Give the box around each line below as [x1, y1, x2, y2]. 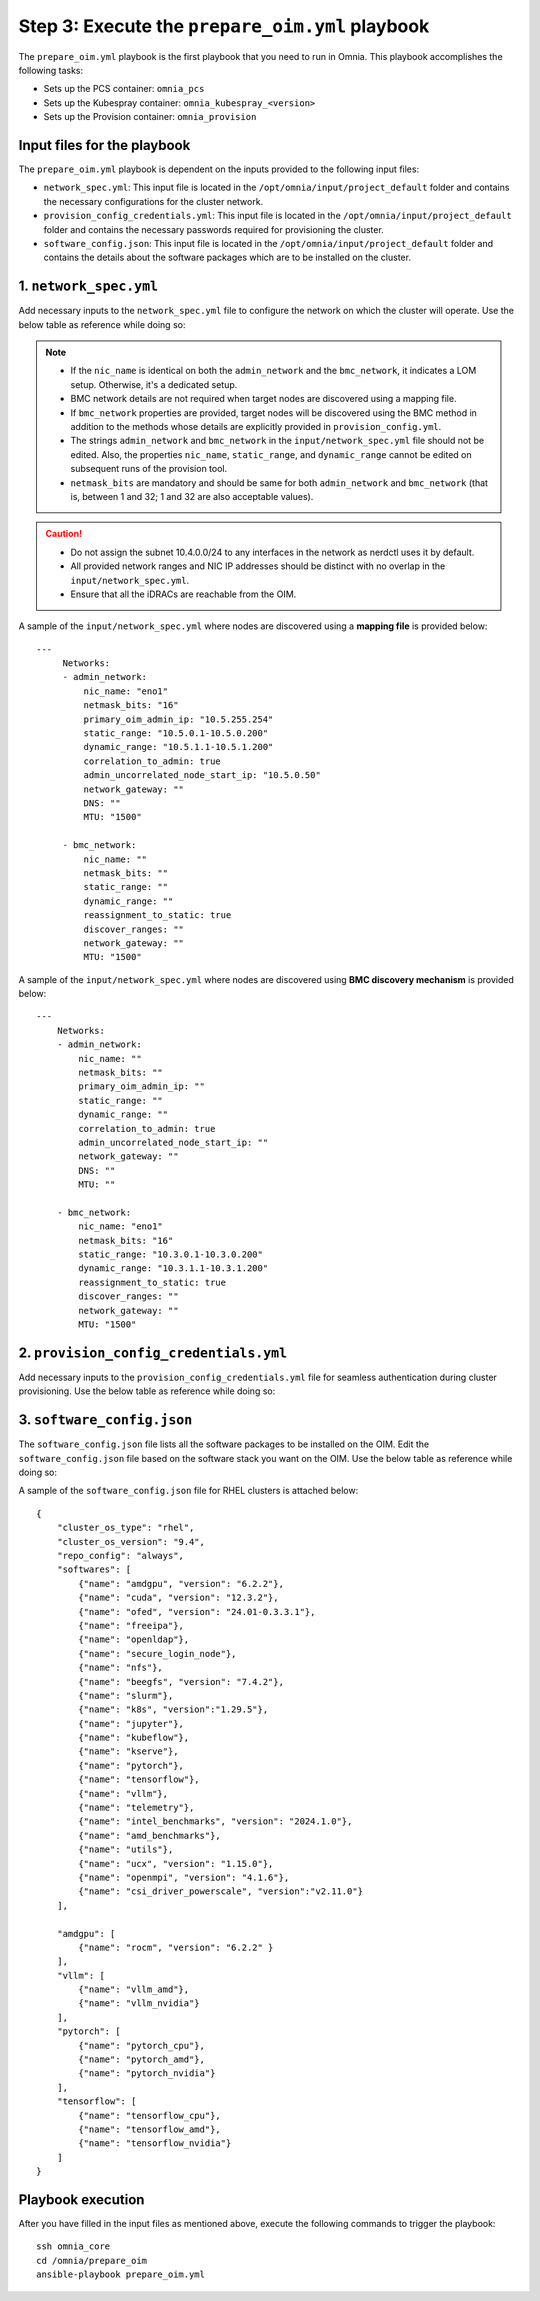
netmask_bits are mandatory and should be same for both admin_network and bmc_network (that [70, 476, 489, 489]
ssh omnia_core [36, 2241, 111, 2252]
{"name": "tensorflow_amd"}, [78, 2124, 222, 2135]
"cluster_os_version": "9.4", [56, 1536, 205, 1547]
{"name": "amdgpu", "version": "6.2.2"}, [78, 1578, 285, 1589]
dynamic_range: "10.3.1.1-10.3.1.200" [78, 1263, 269, 1274]
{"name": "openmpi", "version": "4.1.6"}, [78, 1871, 290, 1883]
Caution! [45, 528, 83, 540]
